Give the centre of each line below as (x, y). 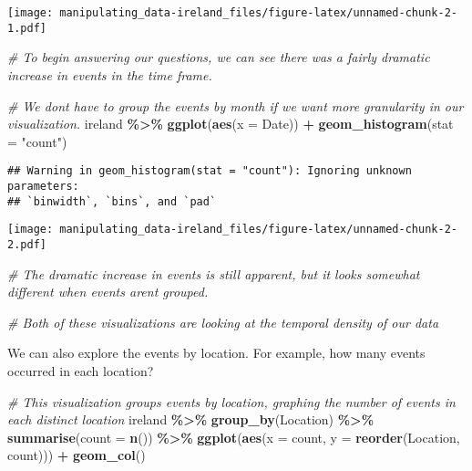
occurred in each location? (81, 370)
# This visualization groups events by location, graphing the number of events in (231, 401)
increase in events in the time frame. (110, 74)
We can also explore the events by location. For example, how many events (216, 353)
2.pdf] (27, 244)
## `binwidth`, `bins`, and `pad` (112, 201)
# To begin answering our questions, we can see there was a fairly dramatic (219, 57)
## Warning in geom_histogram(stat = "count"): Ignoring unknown (210, 171)
